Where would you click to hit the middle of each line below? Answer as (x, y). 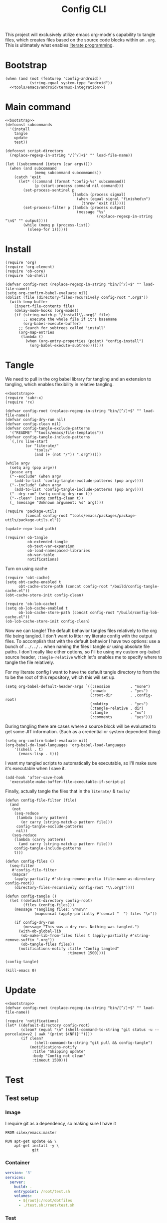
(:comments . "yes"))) (121, 717)
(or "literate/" (42, 446)
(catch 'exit (28, 177)
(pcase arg (21, 472)
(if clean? (32, 1038)
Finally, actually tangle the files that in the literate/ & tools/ (68, 791)
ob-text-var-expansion (51, 546)
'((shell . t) (29, 749)
